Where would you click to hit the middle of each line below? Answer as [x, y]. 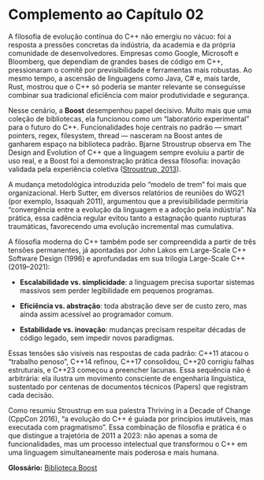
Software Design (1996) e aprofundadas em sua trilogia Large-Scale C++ [127, 258]
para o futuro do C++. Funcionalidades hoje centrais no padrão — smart [125, 127]
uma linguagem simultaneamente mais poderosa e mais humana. [113, 452]
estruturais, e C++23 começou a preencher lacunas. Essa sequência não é [129, 369]
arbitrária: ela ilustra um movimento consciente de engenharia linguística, [127, 378]
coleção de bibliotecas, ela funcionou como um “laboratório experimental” [129, 118]
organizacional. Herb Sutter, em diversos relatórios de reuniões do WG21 [126, 193]
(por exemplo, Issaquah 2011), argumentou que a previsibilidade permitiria [128, 201]
